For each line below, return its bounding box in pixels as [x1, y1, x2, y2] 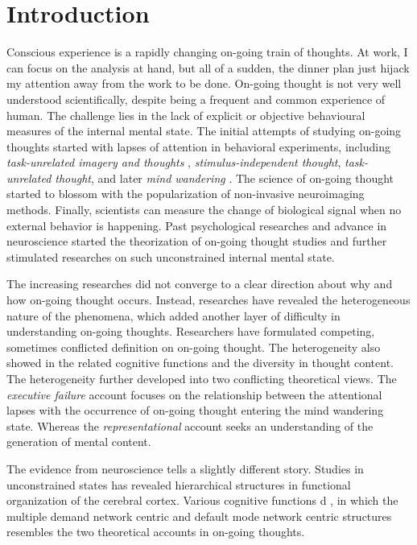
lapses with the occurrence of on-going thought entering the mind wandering [6, 402, 384, 419]
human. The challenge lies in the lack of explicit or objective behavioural [6, 106, 365, 123]
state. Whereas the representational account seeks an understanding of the [6, 417, 374, 434]
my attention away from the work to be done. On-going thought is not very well [6, 75, 402, 92]
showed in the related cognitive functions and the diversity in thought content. [6, 354, 394, 371]
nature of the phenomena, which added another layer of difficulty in [6, 307, 341, 324]
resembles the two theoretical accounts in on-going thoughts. [6, 523, 305, 540]
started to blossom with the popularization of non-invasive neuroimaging [6, 185, 365, 202]
